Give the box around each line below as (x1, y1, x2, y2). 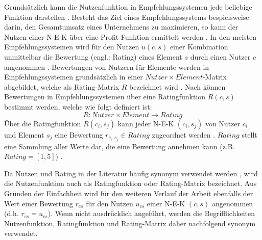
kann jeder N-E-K (117, 118, 174, 128)
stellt (242, 129, 257, 140)
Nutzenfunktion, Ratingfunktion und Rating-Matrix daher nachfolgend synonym (4, 218, 256, 228)
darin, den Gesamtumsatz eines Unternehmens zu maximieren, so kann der (4, 21, 239, 32)
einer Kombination (170, 41, 228, 52)
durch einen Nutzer (190, 51, 251, 62)
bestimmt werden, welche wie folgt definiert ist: (4, 101, 152, 112)
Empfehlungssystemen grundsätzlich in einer (4, 71, 143, 82)
